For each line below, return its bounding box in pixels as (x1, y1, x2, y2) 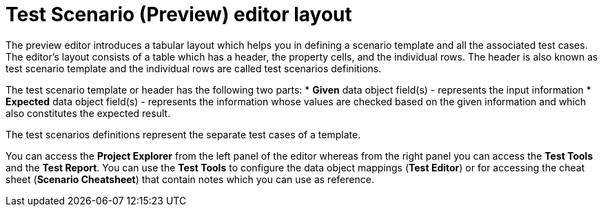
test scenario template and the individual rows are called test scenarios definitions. (6, 62, 382, 74)
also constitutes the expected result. (6, 107, 171, 119)
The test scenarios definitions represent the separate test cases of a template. (6, 128, 361, 140)
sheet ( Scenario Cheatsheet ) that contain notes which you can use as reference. (6, 173, 374, 185)
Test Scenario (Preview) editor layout (6, 3, 352, 26)
